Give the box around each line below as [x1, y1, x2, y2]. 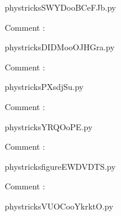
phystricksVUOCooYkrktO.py [5, 199, 113, 212]
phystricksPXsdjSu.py [5, 80, 84, 93]
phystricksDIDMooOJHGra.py [5, 41, 115, 53]
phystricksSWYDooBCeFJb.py [5, 1, 116, 13]
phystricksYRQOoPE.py [5, 120, 93, 133]
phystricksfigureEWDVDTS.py [5, 160, 116, 172]
